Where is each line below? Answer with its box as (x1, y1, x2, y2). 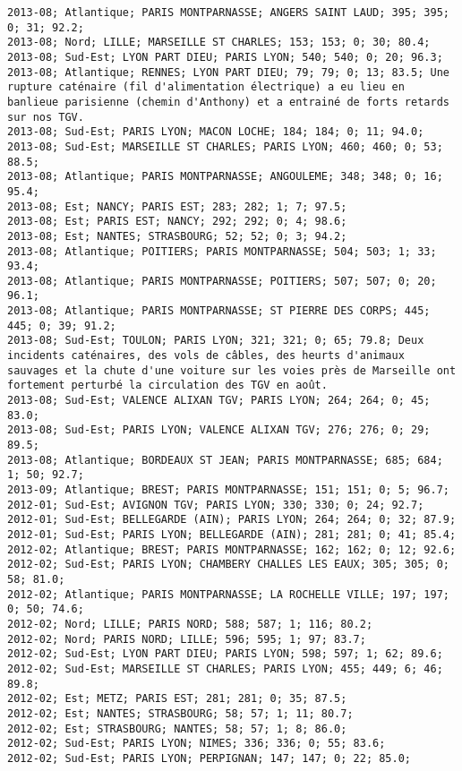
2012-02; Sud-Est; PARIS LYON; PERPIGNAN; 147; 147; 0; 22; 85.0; (7, 751, 412, 765)
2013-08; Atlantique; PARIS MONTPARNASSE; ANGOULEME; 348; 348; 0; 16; (7, 170, 443, 184)
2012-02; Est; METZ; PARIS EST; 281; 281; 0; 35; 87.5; (7, 692, 347, 706)
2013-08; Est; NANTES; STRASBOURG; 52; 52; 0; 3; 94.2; (7, 229, 347, 243)
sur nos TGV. (7, 110, 84, 124)
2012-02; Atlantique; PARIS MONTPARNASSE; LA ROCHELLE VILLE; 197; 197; (7, 587, 449, 601)
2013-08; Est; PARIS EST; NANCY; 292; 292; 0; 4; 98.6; (7, 215, 347, 228)
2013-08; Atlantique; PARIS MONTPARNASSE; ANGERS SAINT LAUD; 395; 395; (7, 6, 449, 19)
